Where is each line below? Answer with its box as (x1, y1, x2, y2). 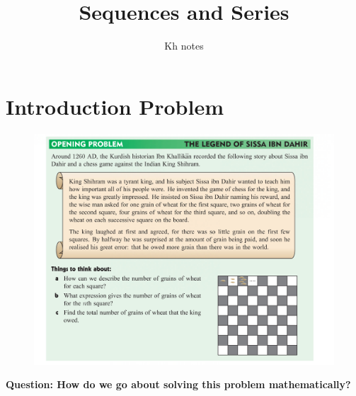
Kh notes (164, 38, 204, 53)
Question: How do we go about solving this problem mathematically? (6, 377, 351, 392)
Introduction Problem (6, 91, 224, 120)
